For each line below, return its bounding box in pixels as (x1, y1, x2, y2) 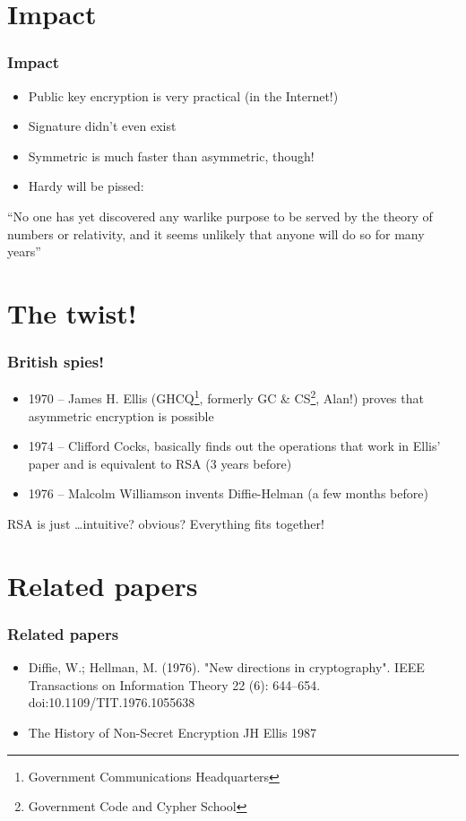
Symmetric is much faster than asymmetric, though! (28, 146, 315, 165)
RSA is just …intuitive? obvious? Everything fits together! (7, 514, 324, 532)
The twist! (7, 294, 137, 331)
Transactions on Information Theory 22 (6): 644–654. (28, 675, 321, 694)
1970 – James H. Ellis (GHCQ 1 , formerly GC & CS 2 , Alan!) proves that (28, 386, 424, 407)
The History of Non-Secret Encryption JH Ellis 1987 (28, 722, 317, 741)
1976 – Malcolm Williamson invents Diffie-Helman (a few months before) (28, 484, 428, 503)
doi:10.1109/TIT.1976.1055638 (28, 693, 195, 712)
